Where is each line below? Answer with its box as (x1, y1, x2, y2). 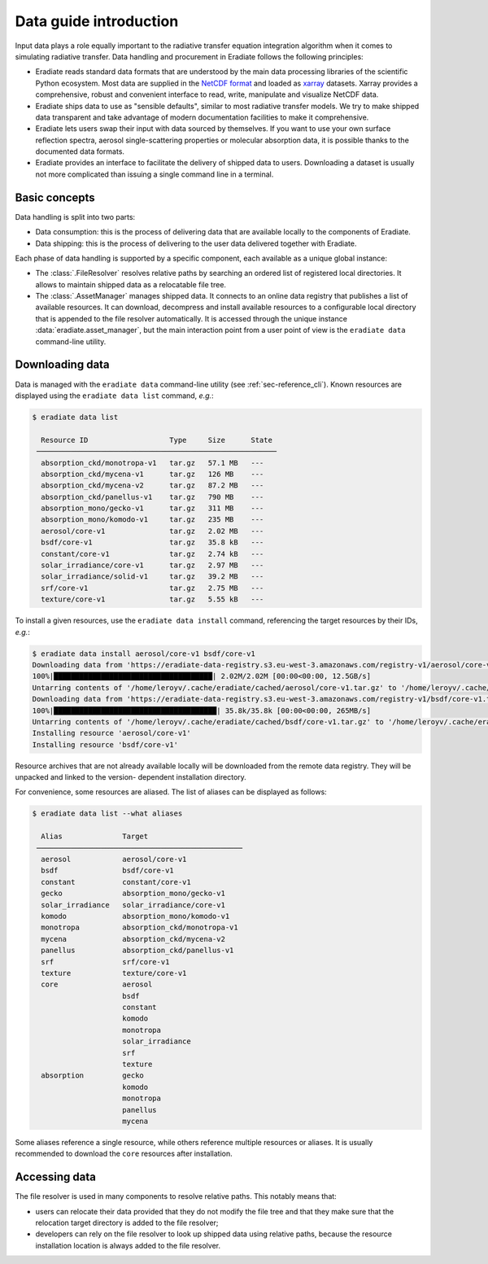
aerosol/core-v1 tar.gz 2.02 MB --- (41, 526, 264, 536)
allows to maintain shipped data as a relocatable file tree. (35, 279, 227, 289)
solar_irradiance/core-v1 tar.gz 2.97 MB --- (41, 561, 264, 570)
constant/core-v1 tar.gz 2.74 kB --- (41, 549, 264, 558)
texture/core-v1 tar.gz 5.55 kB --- (41, 595, 264, 604)
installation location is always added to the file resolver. (35, 1240, 221, 1250)
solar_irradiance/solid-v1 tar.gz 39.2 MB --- (41, 572, 264, 581)
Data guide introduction (15, 12, 179, 30)
